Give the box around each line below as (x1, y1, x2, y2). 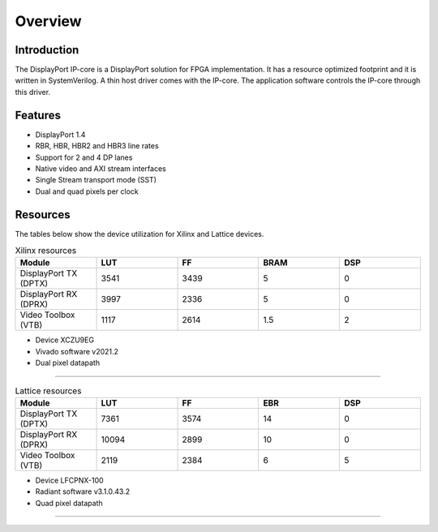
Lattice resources (15, 385, 82, 397)
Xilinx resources (15, 245, 77, 256)
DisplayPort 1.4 (35, 130, 86, 139)
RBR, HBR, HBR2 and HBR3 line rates (35, 141, 159, 151)
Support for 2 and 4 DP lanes (35, 152, 133, 162)
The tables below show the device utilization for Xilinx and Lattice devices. (15, 229, 264, 238)
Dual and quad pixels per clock (35, 187, 140, 196)
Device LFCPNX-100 (35, 475, 105, 485)
